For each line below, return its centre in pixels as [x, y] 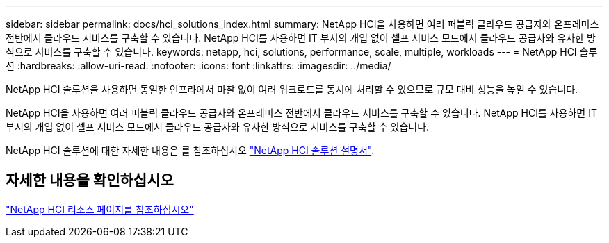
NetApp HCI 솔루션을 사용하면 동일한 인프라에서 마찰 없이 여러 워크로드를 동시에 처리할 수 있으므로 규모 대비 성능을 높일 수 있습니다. [292, 89]
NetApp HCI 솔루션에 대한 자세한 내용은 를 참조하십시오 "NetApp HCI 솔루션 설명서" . [190, 150]
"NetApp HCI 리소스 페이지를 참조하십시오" [100, 209]
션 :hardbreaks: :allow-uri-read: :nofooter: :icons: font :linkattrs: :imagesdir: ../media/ [198, 66]
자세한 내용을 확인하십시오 [90, 181]
